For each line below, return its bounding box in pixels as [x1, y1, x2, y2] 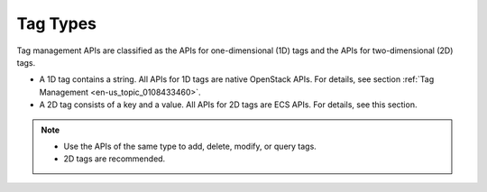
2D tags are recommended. [63, 153, 166, 164]
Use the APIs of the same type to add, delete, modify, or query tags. [63, 141, 317, 151]
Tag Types [16, 14, 97, 33]
